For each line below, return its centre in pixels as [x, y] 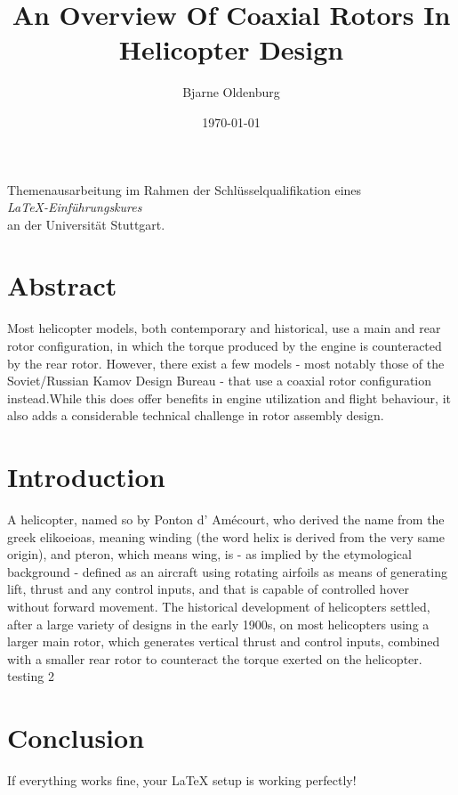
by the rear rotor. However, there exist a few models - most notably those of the [226, 363]
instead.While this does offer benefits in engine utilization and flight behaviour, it [229, 397]
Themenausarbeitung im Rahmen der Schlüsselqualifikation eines [185, 189]
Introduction [86, 477]
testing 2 [31, 676]
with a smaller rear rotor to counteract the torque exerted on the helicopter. [215, 658]
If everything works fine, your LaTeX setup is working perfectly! [182, 780]
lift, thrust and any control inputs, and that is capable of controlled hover [208, 589]
